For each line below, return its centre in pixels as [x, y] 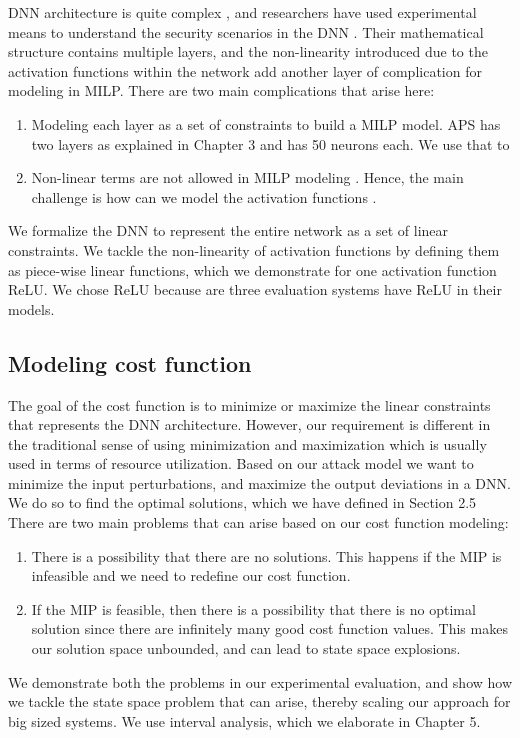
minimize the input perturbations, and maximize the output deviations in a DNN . [259, 482]
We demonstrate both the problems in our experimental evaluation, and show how [260, 681]
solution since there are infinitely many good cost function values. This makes [269, 628]
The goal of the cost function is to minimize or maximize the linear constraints [249, 404]
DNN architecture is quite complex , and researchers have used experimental [242, 12]
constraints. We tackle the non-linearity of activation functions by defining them [254, 249]
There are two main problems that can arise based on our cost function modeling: [258, 522]
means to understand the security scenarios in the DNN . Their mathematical [246, 31]
